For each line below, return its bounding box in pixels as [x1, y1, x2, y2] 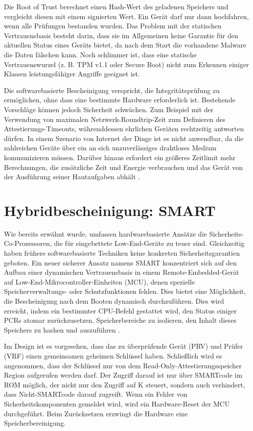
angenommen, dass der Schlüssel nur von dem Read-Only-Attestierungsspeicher [4, 360, 242, 370]
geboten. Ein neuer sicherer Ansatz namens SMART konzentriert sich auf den [4, 257, 237, 267]
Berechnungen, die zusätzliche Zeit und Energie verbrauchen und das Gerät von [4, 162, 243, 172]
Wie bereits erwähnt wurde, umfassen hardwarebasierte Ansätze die [4, 228, 207, 239]
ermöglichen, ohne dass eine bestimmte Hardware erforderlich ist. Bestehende [4, 95, 235, 105]
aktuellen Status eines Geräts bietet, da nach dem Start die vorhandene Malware [4, 40, 247, 50]
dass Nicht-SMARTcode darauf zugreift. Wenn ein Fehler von [4, 389, 187, 399]
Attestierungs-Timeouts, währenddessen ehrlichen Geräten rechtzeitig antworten [4, 123, 244, 134]
